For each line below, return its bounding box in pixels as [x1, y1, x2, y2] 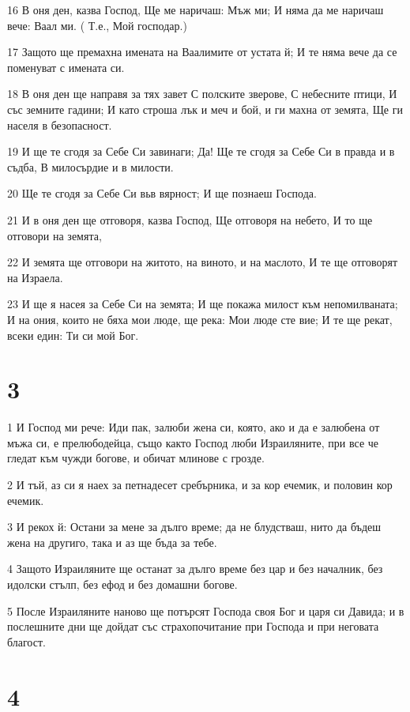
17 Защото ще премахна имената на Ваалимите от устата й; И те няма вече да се [7, 43, 397, 60]
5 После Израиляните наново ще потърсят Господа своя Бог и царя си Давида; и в [7, 602, 404, 619]
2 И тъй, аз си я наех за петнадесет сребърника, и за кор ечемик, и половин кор [7, 477, 393, 492]
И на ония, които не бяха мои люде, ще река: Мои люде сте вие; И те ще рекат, [7, 311, 393, 327]
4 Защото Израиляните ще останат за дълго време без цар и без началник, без [7, 560, 383, 577]
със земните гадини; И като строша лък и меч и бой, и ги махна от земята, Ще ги [7, 100, 403, 117]
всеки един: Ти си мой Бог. [7, 326, 139, 343]
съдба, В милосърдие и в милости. [7, 158, 174, 175]
